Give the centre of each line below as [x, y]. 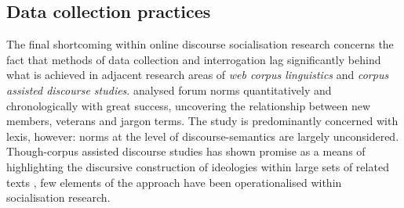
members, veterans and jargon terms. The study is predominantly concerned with [202, 121]
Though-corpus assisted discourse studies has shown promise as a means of [186, 151]
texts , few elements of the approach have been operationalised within [174, 182]
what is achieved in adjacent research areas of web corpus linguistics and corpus [198, 75]
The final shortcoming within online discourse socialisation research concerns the [200, 44]
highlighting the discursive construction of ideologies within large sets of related [198, 166]
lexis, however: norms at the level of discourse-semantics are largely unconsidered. [203, 136]
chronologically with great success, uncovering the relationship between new [189, 105]
